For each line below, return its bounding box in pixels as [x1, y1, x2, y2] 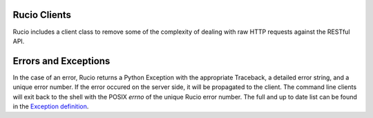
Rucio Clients [12, 9, 72, 21]
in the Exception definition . [12, 102, 89, 110]
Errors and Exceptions [12, 55, 111, 67]
